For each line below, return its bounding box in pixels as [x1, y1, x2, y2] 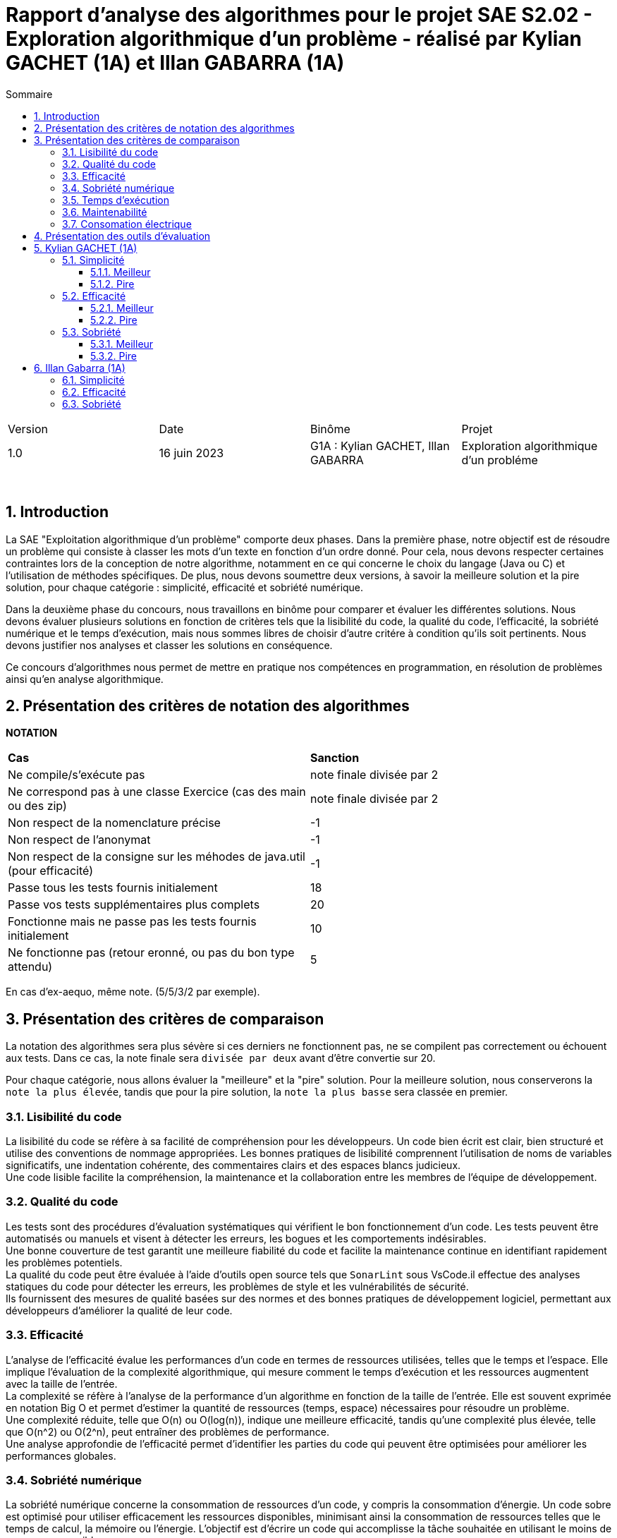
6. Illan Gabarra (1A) [34, 361, 126, 374]
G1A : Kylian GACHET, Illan [310, 438, 450, 453]
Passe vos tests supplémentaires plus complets [8, 897, 260, 912]
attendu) [8, 959, 53, 974]
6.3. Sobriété [62, 397, 121, 410]
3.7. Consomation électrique [62, 217, 192, 230]
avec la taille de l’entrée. [6, 1377, 118, 1390]
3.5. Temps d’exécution [62, 193, 169, 206]
